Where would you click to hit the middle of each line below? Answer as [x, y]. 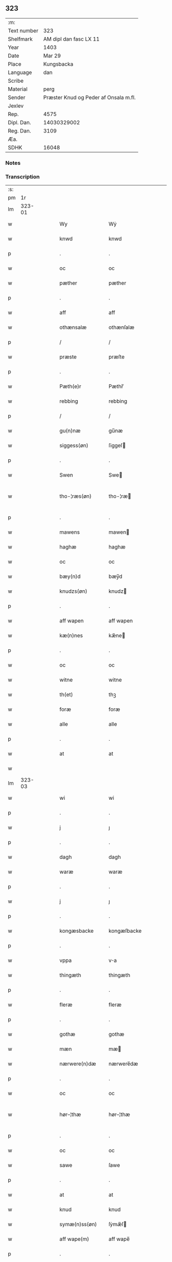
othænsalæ [73, 327]
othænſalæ [121, 327]
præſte [116, 357]
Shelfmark [20, 39]
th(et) [66, 694]
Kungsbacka [58, 64]
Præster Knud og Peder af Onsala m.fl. [90, 97]
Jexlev [16, 106]
